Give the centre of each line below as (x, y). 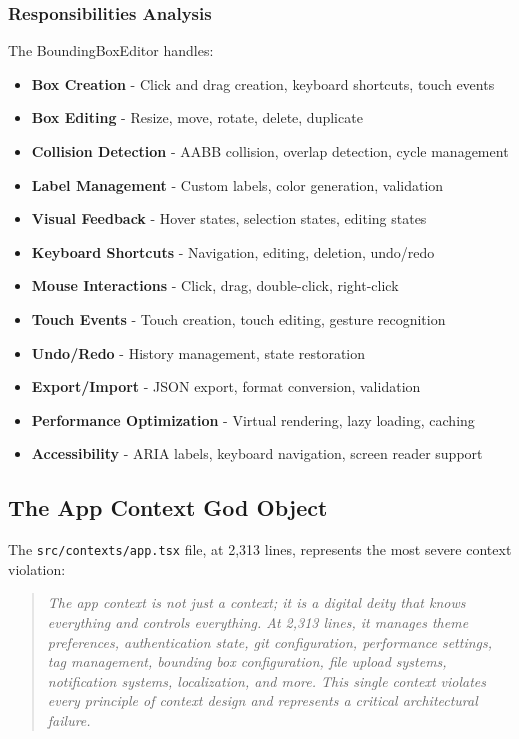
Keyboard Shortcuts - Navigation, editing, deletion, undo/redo (233, 251)
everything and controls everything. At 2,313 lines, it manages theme (258, 621)
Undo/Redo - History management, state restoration (198, 352)
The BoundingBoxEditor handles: (111, 50)
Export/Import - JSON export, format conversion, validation (226, 386)
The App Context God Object (168, 507)
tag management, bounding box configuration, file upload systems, (247, 661)
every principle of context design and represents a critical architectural (262, 700)
